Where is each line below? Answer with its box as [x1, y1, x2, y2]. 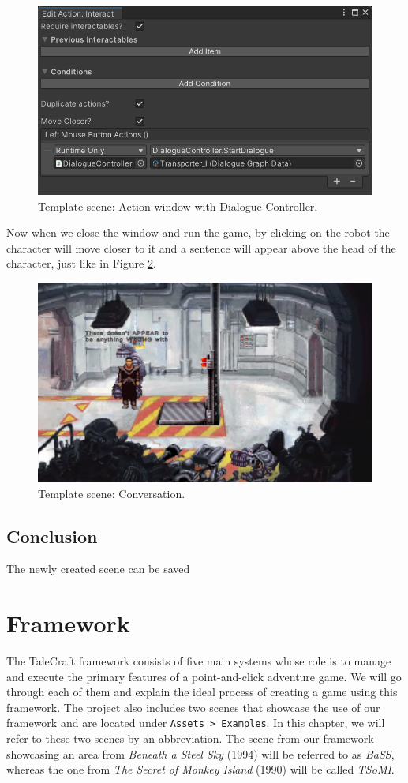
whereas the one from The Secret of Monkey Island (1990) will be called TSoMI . [6, 761, 395, 777]
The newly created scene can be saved [6, 560, 190, 577]
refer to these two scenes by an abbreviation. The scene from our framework [6, 730, 374, 747]
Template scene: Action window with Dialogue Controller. [38, 197, 318, 214]
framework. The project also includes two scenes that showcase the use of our [6, 699, 380, 715]
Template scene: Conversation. [38, 485, 185, 501]
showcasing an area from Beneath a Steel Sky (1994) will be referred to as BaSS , [6, 745, 395, 762]
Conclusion [6, 523, 98, 548]
